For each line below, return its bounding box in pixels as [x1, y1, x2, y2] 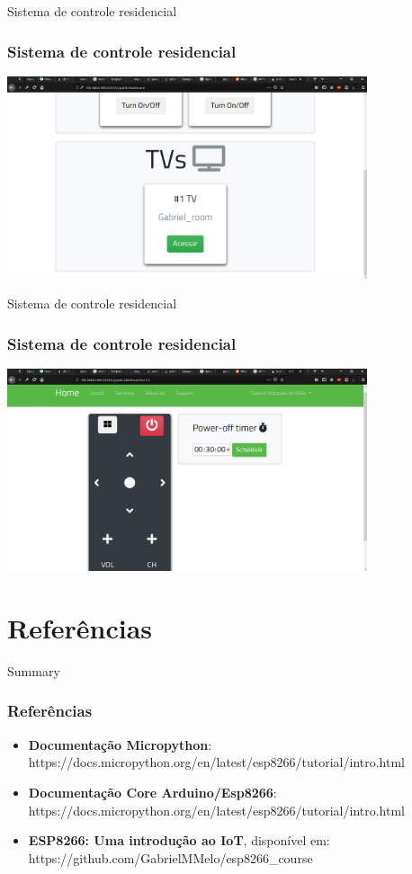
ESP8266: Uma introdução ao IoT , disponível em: [28, 831, 330, 850]
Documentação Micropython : [28, 735, 212, 754]
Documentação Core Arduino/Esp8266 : [28, 782, 277, 801]
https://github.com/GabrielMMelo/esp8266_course [28, 848, 313, 867]
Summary [7, 661, 60, 680]
